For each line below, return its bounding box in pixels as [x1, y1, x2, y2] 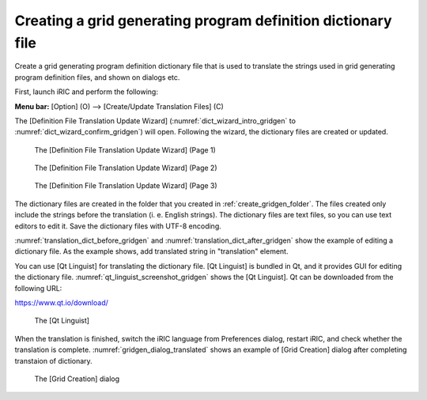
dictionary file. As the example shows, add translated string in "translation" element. [14, 247, 289, 256]
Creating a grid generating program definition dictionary [14, 12, 392, 29]
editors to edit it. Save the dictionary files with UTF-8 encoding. [14, 221, 221, 231]
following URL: [14, 283, 62, 292]
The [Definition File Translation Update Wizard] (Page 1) [34, 145, 217, 154]
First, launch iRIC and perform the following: [14, 87, 158, 96]
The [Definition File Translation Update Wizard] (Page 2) [34, 163, 217, 173]
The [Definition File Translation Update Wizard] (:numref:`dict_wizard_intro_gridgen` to [14, 115, 297, 126]
